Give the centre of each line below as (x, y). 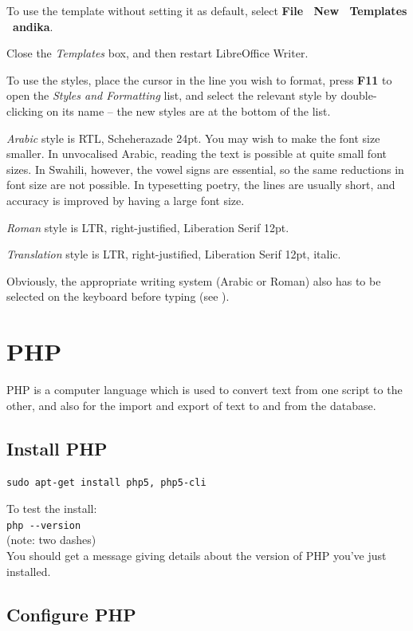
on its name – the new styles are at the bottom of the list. (189, 110)
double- (359, 95)
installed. (29, 571)
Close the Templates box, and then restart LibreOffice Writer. (157, 53)
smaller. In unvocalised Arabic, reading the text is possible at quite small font (197, 154)
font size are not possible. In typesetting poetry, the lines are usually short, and (201, 185)
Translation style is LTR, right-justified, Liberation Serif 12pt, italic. (174, 254)
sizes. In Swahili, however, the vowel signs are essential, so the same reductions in (205, 169)
